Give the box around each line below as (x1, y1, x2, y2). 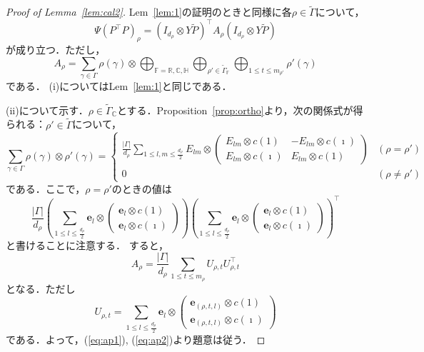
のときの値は (111, 181, 172, 196)
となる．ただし (6, 281, 76, 296)
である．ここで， (6, 181, 86, 196)
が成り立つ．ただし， (6, 42, 106, 57)
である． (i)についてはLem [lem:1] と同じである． (6, 79, 232, 94)
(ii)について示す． (6, 102, 89, 117)
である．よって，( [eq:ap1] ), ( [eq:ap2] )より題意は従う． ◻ (6, 331, 266, 346)
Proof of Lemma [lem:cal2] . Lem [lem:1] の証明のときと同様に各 (6, 4, 292, 19)
